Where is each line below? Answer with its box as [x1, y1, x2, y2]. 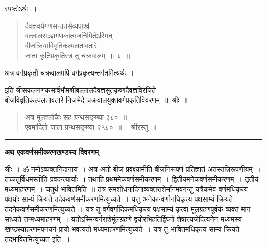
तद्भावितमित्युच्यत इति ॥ [5, 233, 69, 244]
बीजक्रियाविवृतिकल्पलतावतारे [25, 40, 98, 51]
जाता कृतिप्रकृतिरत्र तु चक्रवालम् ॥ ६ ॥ [25, 50, 130, 61]
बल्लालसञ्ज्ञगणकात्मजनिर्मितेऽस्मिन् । [25, 30, 121, 41]
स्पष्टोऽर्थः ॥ [5, 3, 36, 13]
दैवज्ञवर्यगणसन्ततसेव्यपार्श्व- [25, 20, 92, 31]
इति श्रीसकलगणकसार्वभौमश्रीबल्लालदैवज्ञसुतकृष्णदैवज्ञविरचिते [5, 84, 156, 95]
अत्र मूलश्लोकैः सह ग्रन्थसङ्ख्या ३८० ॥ [25, 111, 127, 122]
